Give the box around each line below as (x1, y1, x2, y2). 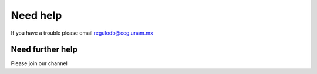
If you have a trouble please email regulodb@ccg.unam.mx (11, 29, 154, 36)
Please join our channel (11, 60, 68, 67)
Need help (11, 9, 62, 22)
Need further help (11, 45, 77, 55)
